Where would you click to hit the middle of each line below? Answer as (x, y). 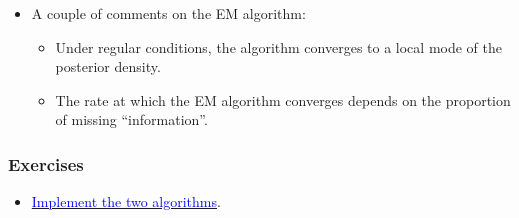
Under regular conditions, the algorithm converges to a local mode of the (278, 46)
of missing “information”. (131, 119)
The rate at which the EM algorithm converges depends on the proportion (283, 99)
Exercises (46, 163)
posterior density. (108, 66)
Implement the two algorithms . (126, 201)
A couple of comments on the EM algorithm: (168, 13)
